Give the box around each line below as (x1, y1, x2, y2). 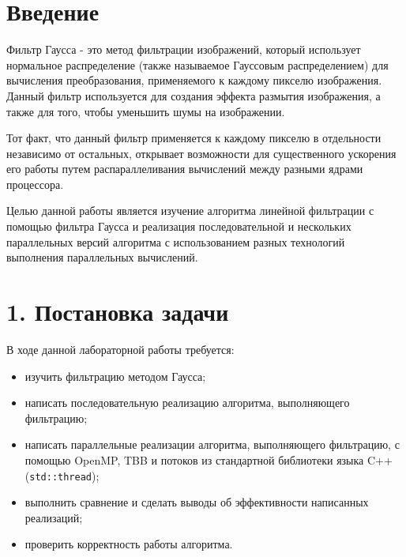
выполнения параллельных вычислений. (6, 249, 198, 265)
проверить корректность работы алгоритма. (24, 536, 233, 552)
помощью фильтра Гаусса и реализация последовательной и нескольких (6, 218, 351, 235)
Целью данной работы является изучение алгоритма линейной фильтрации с (6, 202, 374, 219)
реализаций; (24, 509, 83, 525)
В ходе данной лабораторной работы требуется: (6, 341, 235, 357)
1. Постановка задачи (6, 295, 229, 328)
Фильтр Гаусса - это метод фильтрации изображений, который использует (6, 41, 361, 58)
